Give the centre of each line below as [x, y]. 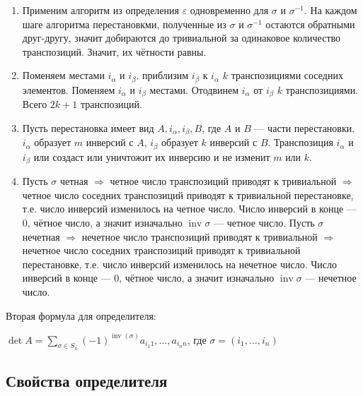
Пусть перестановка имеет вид [88, 127]
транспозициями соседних [287, 75]
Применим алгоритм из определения [100, 10]
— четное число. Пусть [264, 223]
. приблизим [162, 75]
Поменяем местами [63, 75]
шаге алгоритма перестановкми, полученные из [124, 24]
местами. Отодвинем [194, 89]
